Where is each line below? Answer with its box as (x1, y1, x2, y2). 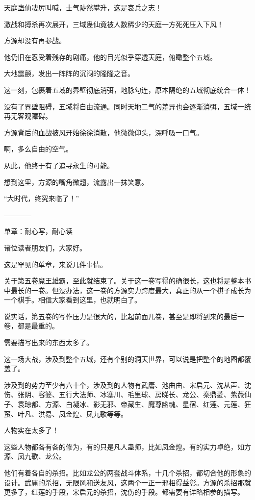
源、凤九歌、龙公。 (4, 451, 66, 461)
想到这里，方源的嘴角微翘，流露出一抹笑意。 (4, 176, 148, 187)
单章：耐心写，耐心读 (4, 226, 73, 236)
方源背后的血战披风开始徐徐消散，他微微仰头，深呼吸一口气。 (4, 127, 203, 137)
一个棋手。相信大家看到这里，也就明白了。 (4, 295, 141, 305)
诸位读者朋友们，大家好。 (4, 242, 86, 252)
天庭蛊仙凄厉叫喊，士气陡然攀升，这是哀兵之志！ (4, 2, 162, 12)
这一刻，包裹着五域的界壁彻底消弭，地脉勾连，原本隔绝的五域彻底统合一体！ (4, 84, 251, 95)
